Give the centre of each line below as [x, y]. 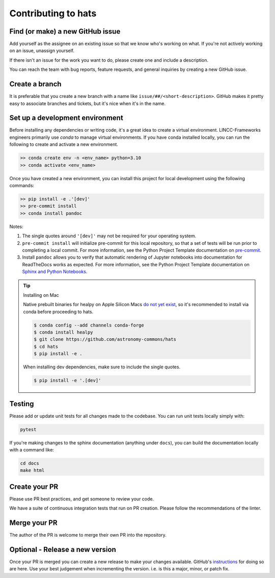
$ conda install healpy [64, 332]
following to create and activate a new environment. [64, 144]
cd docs [30, 463]
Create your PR [34, 486]
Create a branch [35, 84]
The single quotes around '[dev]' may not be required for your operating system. [109, 236]
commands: [22, 185]
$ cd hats [46, 346]
